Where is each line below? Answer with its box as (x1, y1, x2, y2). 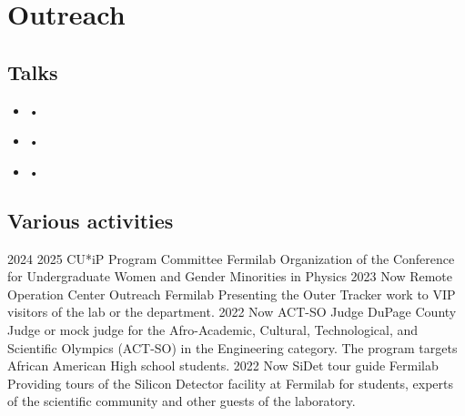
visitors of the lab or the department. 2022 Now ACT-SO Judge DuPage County (7, 302, 457, 321)
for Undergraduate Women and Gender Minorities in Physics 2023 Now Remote (7, 267, 453, 286)
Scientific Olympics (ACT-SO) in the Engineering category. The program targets (7, 338, 458, 357)
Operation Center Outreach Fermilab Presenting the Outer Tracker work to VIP (7, 284, 456, 303)
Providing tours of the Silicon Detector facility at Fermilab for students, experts (7, 373, 453, 392)
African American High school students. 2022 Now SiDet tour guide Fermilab (7, 356, 439, 375)
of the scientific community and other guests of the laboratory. (7, 391, 356, 411)
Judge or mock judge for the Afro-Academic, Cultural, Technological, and (7, 320, 419, 339)
